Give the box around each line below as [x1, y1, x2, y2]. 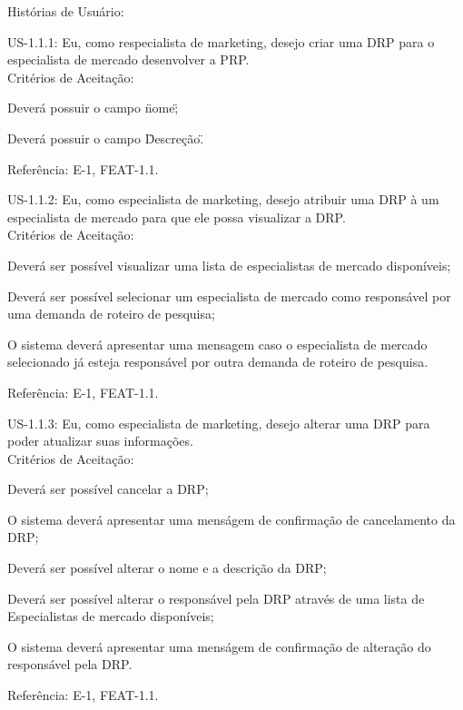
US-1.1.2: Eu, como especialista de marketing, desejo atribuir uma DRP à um [7, 190, 439, 209]
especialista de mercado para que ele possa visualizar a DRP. [7, 207, 346, 226]
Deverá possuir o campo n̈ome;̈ [7, 98, 179, 117]
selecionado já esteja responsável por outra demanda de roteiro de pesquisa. [7, 352, 429, 371]
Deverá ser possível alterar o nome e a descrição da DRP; [7, 558, 327, 577]
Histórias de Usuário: [7, 2, 124, 20]
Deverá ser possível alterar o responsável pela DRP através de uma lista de [7, 588, 425, 607]
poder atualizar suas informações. [7, 431, 193, 450]
